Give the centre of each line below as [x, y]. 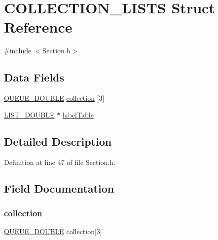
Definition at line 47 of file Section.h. [60, 162]
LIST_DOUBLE [29, 114]
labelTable [78, 114]
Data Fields [34, 77]
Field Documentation [59, 188]
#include [18, 51]
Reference [38, 27]
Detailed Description [58, 141]
